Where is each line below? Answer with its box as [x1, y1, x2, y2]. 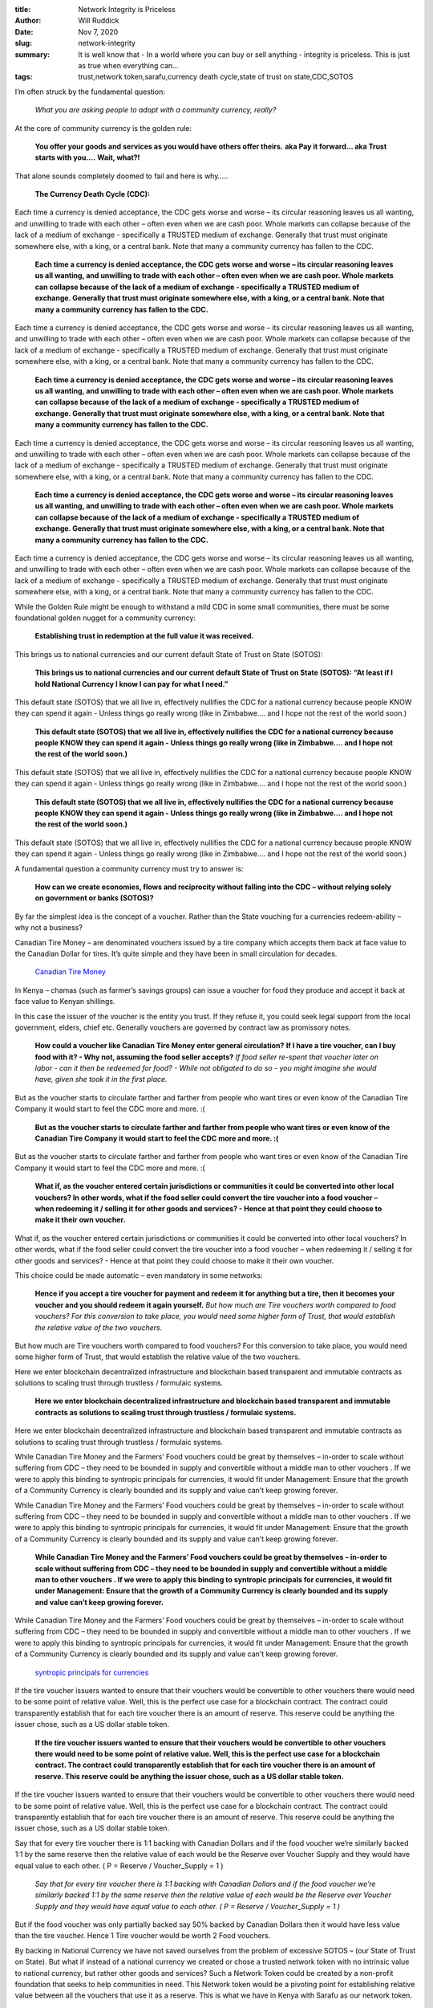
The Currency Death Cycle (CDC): [34, 190, 150, 199]
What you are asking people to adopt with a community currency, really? [34, 105, 277, 115]
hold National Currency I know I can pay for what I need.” [34, 679, 229, 688]
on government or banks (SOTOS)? [34, 893, 154, 903]
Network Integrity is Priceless [78, 5, 176, 14]
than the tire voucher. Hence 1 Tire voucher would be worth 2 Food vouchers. [14, 1931, 271, 1941]
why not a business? [14, 923, 83, 933]
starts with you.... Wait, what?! [34, 153, 140, 162]
